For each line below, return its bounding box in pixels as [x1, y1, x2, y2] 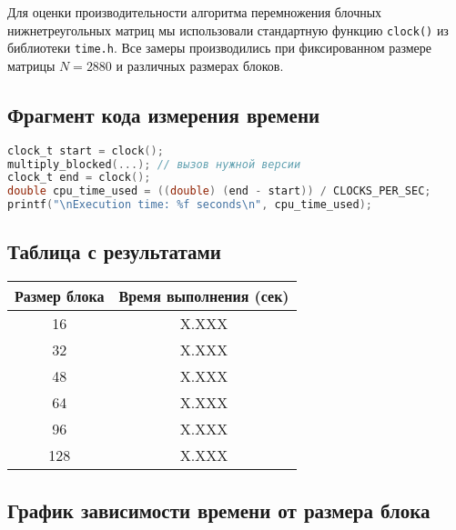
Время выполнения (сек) [118, 285, 289, 307]
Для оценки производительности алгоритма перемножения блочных [7, 3, 382, 21]
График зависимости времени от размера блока [7, 495, 431, 524]
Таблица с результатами [7, 237, 221, 265]
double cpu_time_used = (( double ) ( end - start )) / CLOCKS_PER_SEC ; [7, 185, 431, 198]
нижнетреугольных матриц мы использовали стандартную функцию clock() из [7, 20, 449, 39]
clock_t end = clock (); [7, 171, 151, 185]
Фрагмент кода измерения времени [7, 100, 320, 128]
